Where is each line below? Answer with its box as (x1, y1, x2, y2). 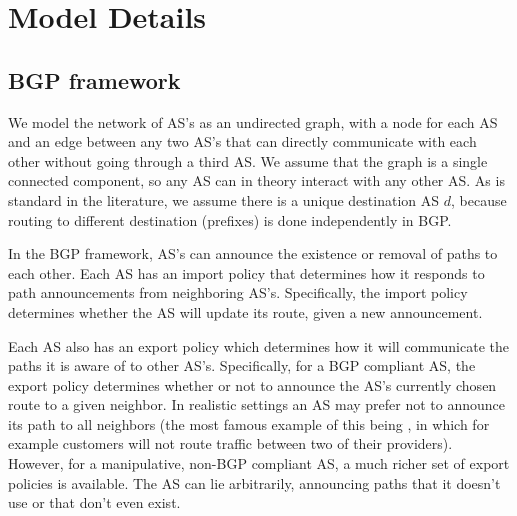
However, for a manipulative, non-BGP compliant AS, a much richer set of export (8, 453, 510, 474)
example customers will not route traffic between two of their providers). (8, 433, 453, 454)
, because (451, 189, 507, 210)
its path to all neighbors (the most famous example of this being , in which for (8, 413, 490, 434)
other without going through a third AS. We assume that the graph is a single (8, 150, 488, 171)
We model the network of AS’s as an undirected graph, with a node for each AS (8, 111, 498, 132)
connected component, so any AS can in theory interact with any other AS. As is (8, 170, 505, 191)
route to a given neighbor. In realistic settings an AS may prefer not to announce (8, 394, 506, 415)
